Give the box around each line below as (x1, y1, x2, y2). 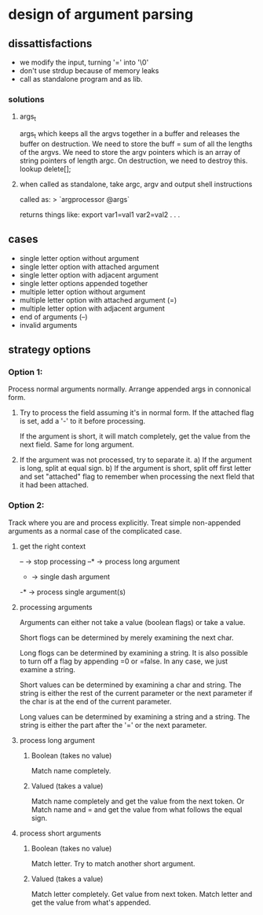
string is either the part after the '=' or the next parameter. (19, 720, 207, 729)
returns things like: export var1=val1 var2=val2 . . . (19, 210, 181, 219)
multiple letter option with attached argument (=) (19, 295, 177, 304)
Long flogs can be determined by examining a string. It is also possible (19, 648, 249, 657)
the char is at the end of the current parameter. (19, 696, 172, 706)
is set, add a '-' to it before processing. (19, 417, 146, 426)
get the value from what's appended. (31, 898, 152, 907)
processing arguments (19, 602, 93, 612)
